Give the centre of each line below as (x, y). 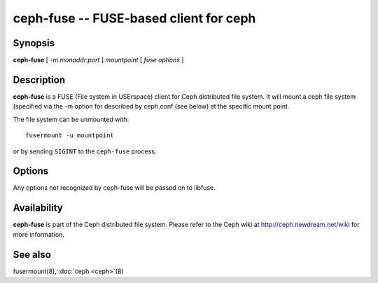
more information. (38, 234)
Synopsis (34, 43)
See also (32, 255)
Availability (38, 208)
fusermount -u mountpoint (70, 136)
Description (39, 80)
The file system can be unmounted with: (71, 119)
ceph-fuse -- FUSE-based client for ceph (134, 18)
